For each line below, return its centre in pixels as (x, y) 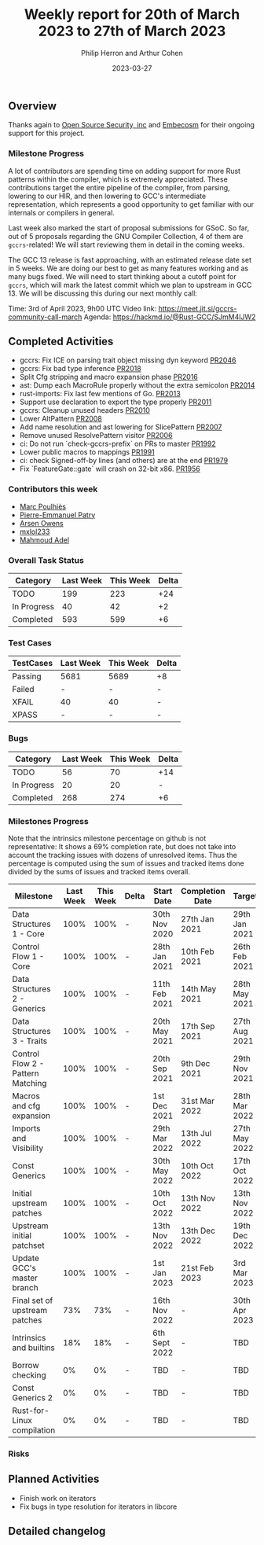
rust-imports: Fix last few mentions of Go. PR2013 (100, 394)
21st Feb (197, 1267)
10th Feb (197, 951)
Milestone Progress (46, 153)
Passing (27, 676)
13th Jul (196, 1133)
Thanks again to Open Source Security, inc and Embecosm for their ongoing (132, 125)
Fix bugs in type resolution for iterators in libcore (98, 1506)
